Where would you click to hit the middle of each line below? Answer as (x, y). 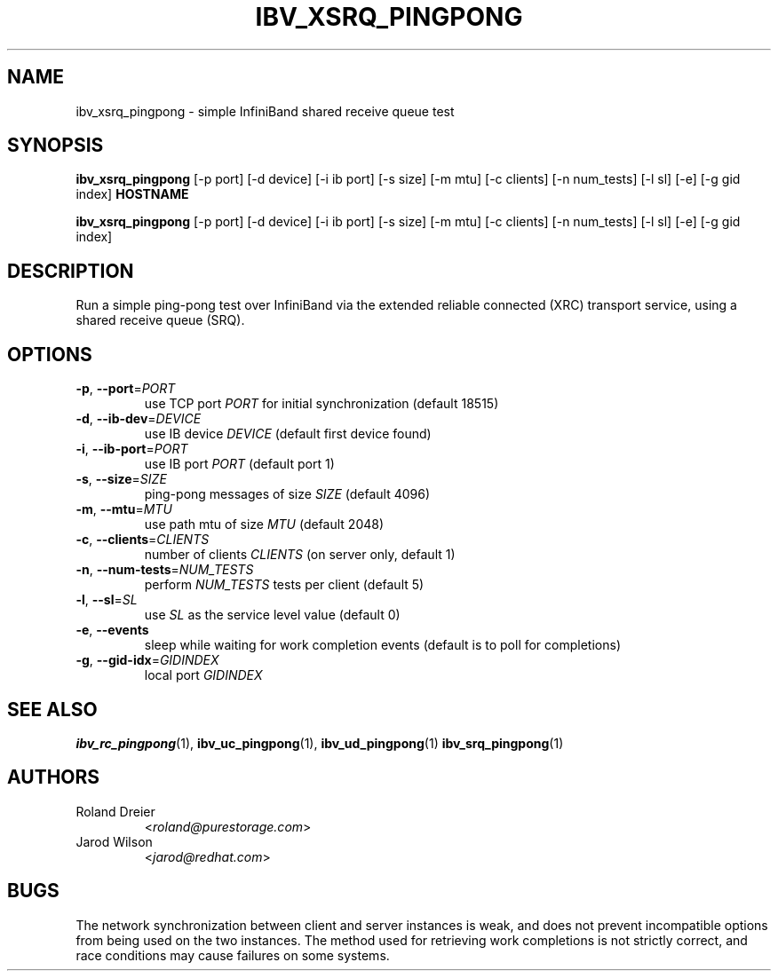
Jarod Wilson (114, 841)
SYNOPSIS (56, 146)
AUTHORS (54, 777)
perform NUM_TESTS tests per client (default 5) (284, 585)
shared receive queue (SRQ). (160, 320)
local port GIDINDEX (203, 675)
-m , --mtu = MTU (124, 509)
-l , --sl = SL (107, 600)
